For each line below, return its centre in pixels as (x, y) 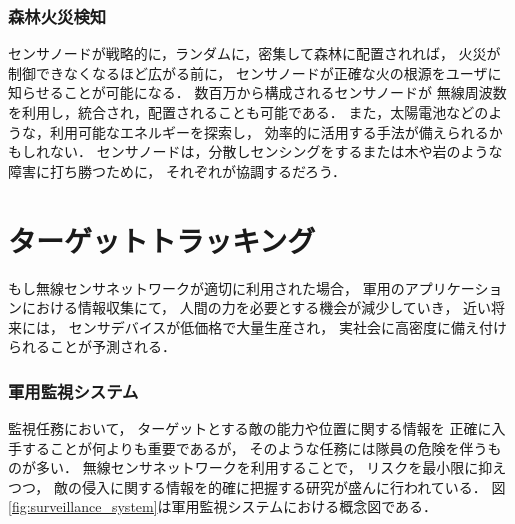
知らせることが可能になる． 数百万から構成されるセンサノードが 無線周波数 (257, 92)
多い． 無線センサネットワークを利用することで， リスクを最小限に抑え (271, 467)
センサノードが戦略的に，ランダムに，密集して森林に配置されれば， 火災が (254, 53)
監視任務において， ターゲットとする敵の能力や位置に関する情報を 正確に (250, 428)
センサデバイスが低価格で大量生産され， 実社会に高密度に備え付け (287, 326)
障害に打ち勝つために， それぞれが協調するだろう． (177, 170)
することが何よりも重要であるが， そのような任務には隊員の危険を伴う (254, 447)
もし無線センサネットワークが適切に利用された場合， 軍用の (206, 287)
